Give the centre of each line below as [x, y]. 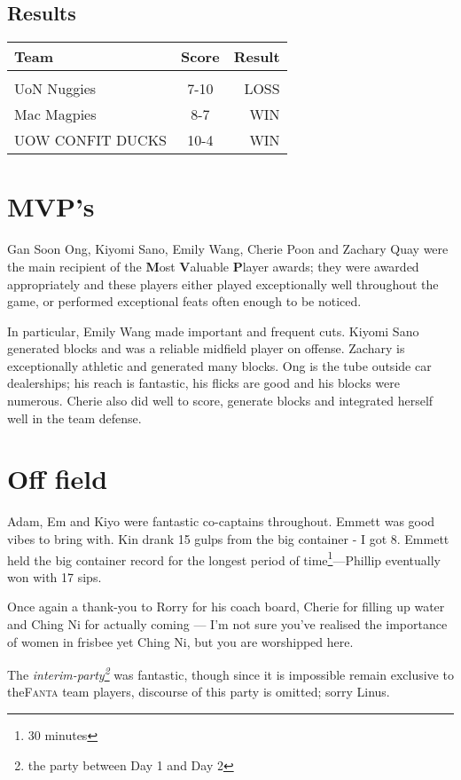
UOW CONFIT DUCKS [91, 140]
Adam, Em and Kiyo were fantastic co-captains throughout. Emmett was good [221, 521]
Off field [58, 479]
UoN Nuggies [55, 89]
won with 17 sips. [55, 576]
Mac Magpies [55, 114]
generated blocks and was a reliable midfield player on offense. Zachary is [206, 348]
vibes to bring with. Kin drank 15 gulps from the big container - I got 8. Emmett [228, 538]
